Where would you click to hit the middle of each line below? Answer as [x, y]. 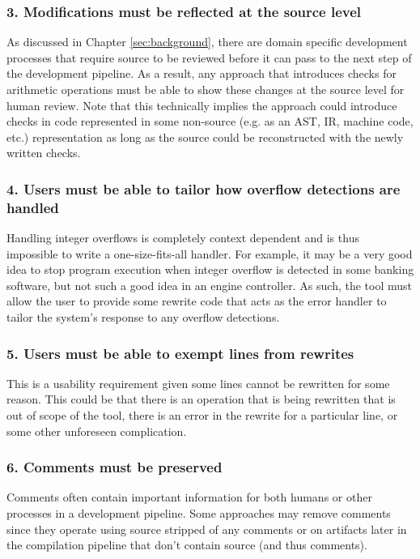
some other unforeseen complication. [97, 431]
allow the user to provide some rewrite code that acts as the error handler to [197, 301]
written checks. [44, 153]
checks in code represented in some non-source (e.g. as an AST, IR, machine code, [210, 121]
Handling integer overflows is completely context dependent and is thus [183, 238]
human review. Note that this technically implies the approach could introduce [202, 105]
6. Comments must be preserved [115, 467]
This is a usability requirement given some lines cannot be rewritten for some [198, 383]
